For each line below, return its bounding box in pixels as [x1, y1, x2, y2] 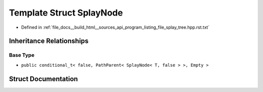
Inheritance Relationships [9, 37, 89, 45]
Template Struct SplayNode [9, 7, 123, 18]
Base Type [9, 52, 35, 58]
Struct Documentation [9, 74, 78, 83]
